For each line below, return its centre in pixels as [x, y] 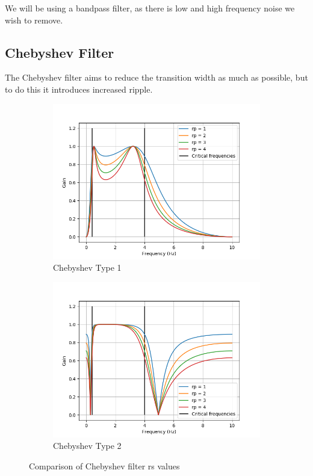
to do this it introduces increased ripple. [79, 89]
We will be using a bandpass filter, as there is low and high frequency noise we [150, 8]
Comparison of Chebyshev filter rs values [104, 465]
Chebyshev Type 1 [87, 267]
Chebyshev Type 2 [87, 446]
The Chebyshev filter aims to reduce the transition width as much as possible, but [156, 77]
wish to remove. [34, 20]
